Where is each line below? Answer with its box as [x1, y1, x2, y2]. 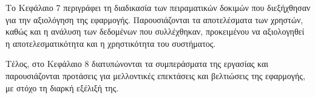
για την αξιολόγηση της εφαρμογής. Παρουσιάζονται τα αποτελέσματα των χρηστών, [5, 13, 303, 26]
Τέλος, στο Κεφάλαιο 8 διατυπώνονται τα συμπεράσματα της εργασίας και [5, 57, 269, 70]
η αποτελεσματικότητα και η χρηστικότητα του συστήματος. [5, 37, 216, 49]
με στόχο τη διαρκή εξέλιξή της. [5, 81, 119, 94]
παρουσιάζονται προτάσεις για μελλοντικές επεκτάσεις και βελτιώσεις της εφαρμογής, [5, 69, 305, 82]
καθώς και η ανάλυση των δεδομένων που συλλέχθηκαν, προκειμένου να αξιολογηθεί [5, 25, 305, 38]
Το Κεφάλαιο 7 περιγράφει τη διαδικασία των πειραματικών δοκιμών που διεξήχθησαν [5, 1, 311, 13]
